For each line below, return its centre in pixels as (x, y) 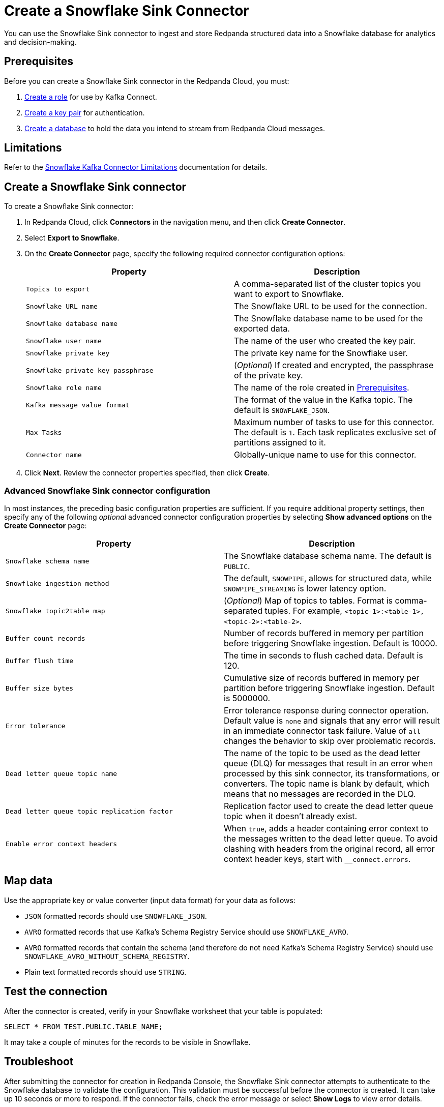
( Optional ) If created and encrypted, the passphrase (334, 365)
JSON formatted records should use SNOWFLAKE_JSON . (116, 916)
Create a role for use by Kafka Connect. (91, 97)
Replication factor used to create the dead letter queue (329, 806)
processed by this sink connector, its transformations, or (332, 774)
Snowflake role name (64, 387)
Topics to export (58, 289)
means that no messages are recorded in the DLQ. (320, 794)
